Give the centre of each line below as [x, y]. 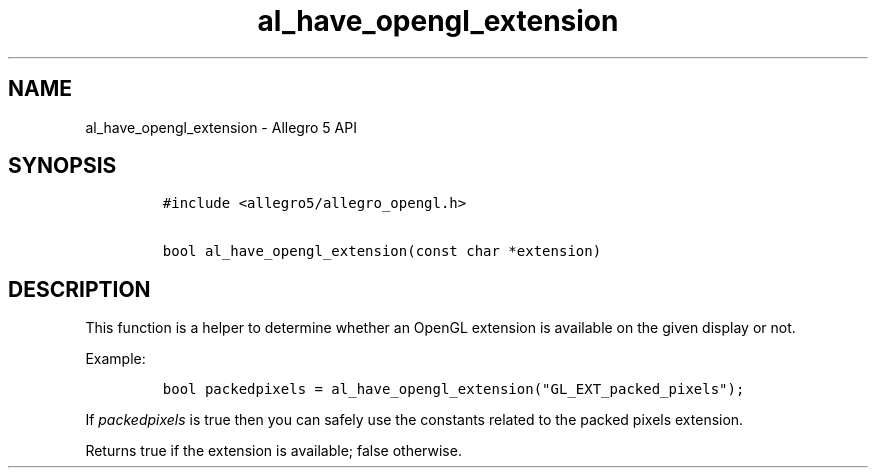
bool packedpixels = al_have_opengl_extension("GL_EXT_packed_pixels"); [453, 389]
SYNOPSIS [62, 166]
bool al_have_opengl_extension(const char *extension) [382, 251]
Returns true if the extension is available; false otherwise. [273, 451]
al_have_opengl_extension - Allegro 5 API [221, 127]
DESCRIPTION [79, 289]
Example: [115, 359]
